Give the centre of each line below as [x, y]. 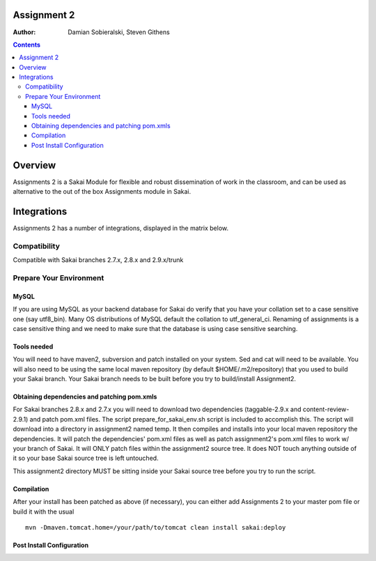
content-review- [326, 409]
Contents [27, 45]
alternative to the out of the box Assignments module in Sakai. [102, 192]
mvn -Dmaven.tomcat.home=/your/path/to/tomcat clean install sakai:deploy [156, 527]
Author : [24, 32]
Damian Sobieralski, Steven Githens [119, 32]
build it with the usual [44, 512]
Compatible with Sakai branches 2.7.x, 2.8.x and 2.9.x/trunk [98, 260]
